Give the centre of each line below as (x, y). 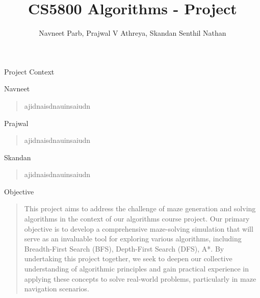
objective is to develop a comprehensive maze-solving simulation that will (139, 228)
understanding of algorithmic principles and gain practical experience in (137, 269)
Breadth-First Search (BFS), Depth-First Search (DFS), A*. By (124, 248)
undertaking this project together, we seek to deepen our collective (128, 258)
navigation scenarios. (57, 289)
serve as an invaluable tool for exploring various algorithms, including (133, 239)
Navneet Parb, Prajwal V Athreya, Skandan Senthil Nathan (133, 33)
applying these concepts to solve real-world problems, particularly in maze (140, 278)
